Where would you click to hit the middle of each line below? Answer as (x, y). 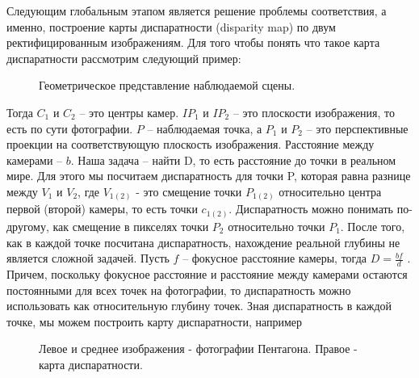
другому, (28, 226)
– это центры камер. (129, 112)
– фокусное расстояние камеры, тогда (274, 258)
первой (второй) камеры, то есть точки (102, 209)
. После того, (373, 226)
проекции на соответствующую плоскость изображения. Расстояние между (191, 144)
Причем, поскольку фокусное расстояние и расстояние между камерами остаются (207, 273)
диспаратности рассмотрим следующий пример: (124, 58)
